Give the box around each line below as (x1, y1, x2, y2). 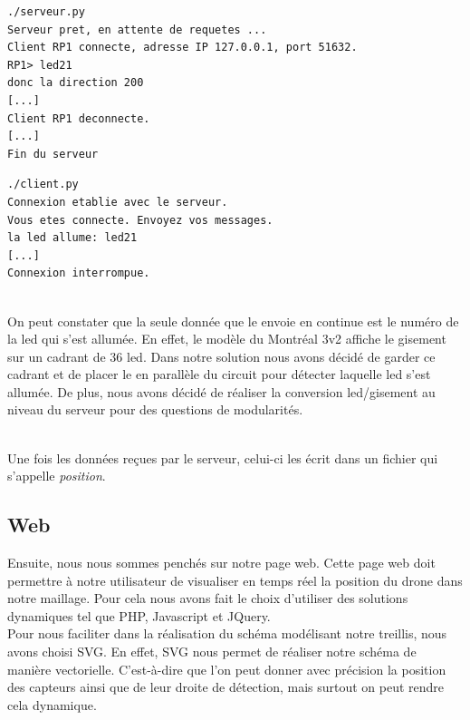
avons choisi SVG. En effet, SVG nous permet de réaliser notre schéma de (7, 642, 417, 661)
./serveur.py (7, 5, 85, 18)
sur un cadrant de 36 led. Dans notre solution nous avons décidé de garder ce (7, 346, 436, 365)
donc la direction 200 (7, 76, 144, 90)
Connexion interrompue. (7, 267, 150, 280)
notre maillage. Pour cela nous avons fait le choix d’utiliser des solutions (7, 589, 408, 608)
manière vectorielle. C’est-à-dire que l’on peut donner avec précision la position (7, 659, 446, 678)
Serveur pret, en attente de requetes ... (7, 23, 267, 36)
